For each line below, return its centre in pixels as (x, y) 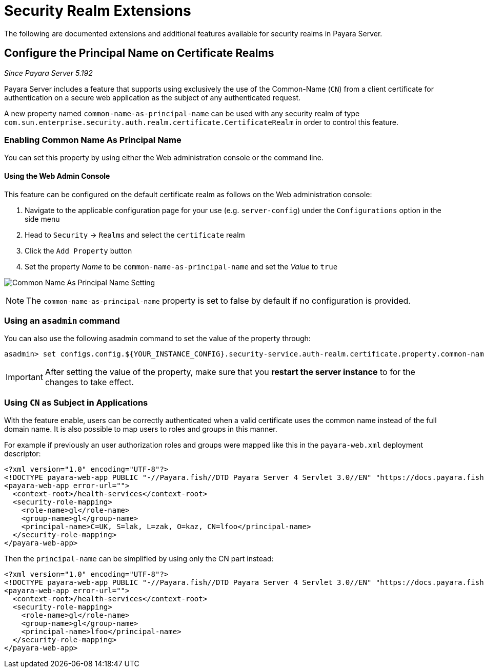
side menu (42, 219)
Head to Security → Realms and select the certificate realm (135, 235)
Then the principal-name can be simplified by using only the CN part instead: (139, 559)
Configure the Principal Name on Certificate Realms (139, 53)
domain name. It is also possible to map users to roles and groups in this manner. (141, 429)
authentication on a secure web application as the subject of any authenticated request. (153, 97)
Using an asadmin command (62, 320)
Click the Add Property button (78, 250)
